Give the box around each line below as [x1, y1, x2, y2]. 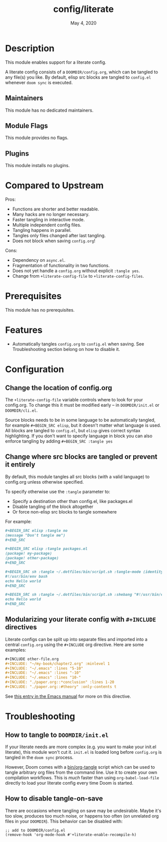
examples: [5, 647, 26, 653]
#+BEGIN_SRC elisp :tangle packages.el [5, 546, 88, 551]
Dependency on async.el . [12, 257, 66, 263]
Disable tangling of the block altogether [12, 504, 93, 509]
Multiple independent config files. [12, 222, 82, 228]
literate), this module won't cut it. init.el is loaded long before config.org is [5, 749, 162, 755]
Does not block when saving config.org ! [12, 238, 95, 244]
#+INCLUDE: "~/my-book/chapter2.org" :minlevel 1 [5, 661, 110, 666]
